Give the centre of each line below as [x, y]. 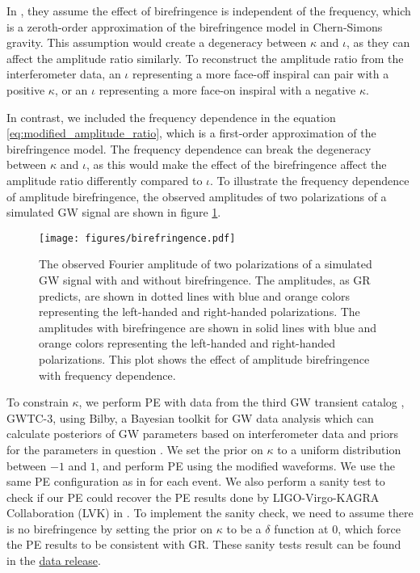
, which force [369, 528]
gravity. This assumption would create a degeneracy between [157, 42]
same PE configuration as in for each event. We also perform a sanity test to [196, 481]
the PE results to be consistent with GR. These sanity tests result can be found [204, 544]
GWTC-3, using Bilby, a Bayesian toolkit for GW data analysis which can [190, 417]
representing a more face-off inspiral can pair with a [260, 74]
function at [301, 528]
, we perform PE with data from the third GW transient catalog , [241, 402]
